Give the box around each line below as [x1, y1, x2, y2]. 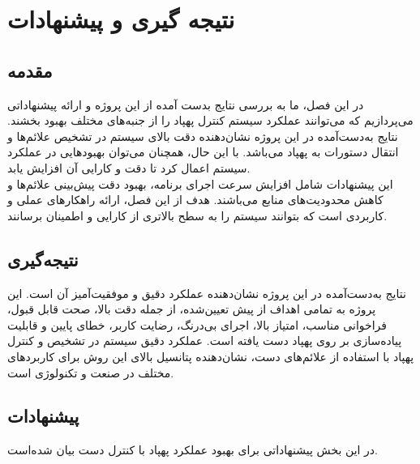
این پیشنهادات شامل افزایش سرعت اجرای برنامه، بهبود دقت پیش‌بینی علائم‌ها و [7, 175, 393, 192]
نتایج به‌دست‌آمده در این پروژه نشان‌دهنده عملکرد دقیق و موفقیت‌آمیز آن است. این [7, 284, 406, 301]
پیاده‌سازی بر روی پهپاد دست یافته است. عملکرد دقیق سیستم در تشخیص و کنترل [7, 332, 402, 349]
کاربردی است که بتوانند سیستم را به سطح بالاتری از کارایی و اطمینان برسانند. [7, 206, 388, 223]
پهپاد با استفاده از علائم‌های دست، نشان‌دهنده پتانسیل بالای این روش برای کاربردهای [7, 347, 414, 364]
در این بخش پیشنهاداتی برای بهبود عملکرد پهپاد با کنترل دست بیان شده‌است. [7, 441, 379, 458]
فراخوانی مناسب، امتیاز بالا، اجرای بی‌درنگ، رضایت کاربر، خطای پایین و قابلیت [7, 316, 387, 333]
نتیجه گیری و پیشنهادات [7, 2, 235, 36]
